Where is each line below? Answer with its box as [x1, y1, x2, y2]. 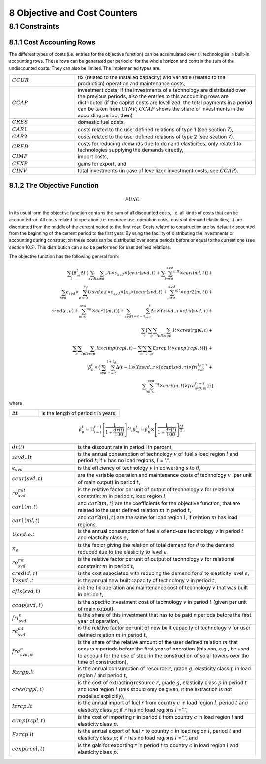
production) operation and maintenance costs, [78, 80, 186, 87]
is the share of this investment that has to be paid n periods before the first [78, 612, 251, 619]
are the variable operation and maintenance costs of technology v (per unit [78, 472, 252, 479]
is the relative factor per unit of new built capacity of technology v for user [78, 624, 251, 631]
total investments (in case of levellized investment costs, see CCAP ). [78, 167, 239, 174]
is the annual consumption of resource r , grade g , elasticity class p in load [78, 665, 251, 672]
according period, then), [78, 112, 134, 119]
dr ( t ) [165, 427, 177, 433]
